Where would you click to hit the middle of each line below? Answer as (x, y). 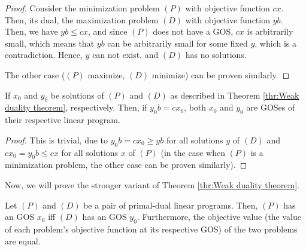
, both (195, 107)
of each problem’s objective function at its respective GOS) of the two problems (151, 229)
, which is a (275, 43)
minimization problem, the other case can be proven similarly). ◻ (126, 165)
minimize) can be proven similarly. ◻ (221, 74)
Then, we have (31, 31)
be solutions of (77, 95)
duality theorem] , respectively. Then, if (76, 107)
